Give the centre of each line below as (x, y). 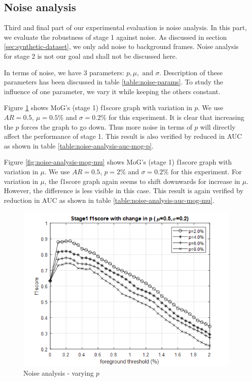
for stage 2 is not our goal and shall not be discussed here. (91, 56)
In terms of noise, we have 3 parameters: (64, 72)
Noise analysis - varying (59, 373)
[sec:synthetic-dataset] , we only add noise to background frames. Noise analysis (121, 46)
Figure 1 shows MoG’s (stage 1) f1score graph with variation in (98, 108)
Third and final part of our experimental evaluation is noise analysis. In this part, (126, 27)
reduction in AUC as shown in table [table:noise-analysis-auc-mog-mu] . (109, 200)
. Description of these (191, 72)
